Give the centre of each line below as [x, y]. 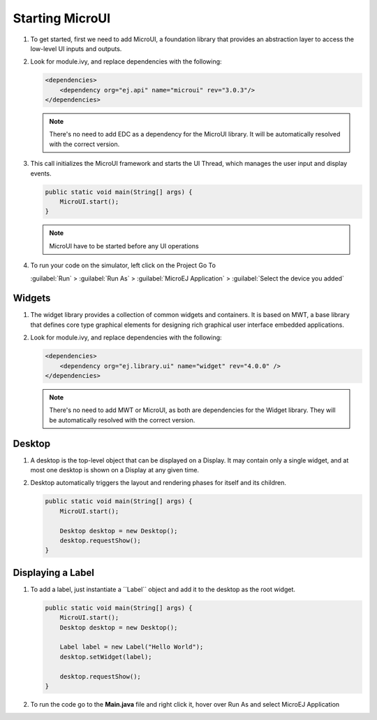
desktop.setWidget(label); [106, 657]
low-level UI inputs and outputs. [76, 48]
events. [41, 173]
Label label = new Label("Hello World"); [132, 647]
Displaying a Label [53, 573]
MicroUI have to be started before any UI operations [124, 246]
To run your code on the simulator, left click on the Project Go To [123, 265]
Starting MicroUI [62, 18]
